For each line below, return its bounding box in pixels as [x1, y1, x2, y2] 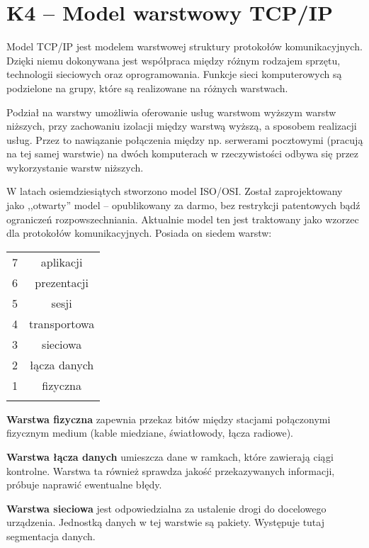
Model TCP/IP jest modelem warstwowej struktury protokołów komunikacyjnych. [6, 39, 363, 54]
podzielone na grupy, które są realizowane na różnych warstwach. [6, 80, 288, 95]
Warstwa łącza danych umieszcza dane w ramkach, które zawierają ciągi [6, 449, 334, 464]
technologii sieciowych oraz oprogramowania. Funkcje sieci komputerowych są [6, 67, 342, 82]
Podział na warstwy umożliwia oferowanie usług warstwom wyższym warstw [6, 104, 336, 119]
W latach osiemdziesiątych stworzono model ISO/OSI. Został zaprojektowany [6, 184, 343, 198]
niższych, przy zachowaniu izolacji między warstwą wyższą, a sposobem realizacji [6, 118, 357, 133]
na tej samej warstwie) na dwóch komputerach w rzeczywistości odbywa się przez [6, 146, 359, 161]
